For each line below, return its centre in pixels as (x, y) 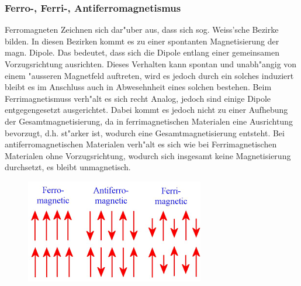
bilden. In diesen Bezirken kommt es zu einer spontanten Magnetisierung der (142, 41)
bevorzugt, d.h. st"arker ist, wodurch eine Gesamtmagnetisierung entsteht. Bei (145, 132)
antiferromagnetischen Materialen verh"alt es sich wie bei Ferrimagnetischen (141, 144)
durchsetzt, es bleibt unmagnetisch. (68, 167)
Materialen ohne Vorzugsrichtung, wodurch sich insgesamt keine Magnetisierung (148, 155)
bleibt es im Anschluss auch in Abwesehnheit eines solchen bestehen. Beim (138, 87)
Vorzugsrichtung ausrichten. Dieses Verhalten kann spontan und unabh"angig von (151, 64)
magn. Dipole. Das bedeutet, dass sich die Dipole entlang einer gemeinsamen (142, 52)
